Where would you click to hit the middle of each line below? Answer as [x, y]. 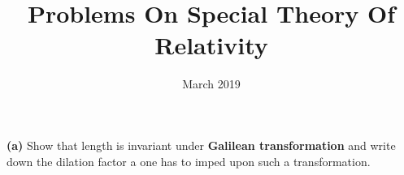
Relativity [211, 45]
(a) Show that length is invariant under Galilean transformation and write [201, 145]
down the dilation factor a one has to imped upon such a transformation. [189, 161]
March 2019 [211, 84]
